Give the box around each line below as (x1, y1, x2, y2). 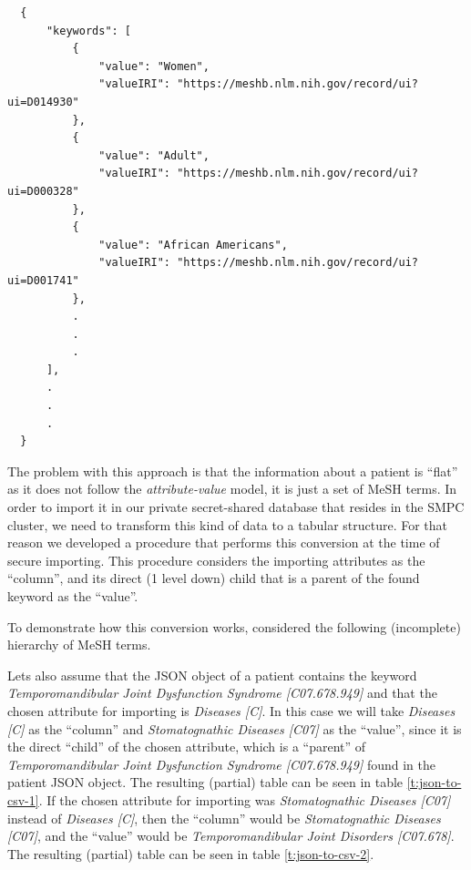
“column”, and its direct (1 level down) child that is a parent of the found (7, 568, 420, 588)
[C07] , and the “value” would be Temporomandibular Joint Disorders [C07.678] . (7, 826, 455, 845)
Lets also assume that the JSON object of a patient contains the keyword (7, 665, 417, 684)
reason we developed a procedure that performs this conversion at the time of (7, 533, 440, 552)
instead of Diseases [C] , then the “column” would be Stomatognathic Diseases (7, 808, 441, 827)
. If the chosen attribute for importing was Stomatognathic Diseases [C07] (38, 790, 451, 809)
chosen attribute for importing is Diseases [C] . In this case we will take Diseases (7, 701, 456, 720)
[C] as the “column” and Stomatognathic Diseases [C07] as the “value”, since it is (7, 719, 462, 738)
